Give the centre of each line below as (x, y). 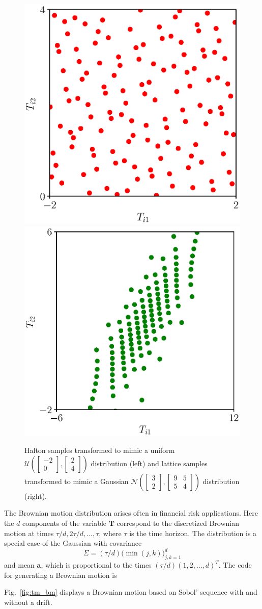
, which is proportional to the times (96, 565)
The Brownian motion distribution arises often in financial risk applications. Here (131, 513)
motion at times (29, 533)
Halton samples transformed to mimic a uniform (100, 450)
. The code (235, 565)
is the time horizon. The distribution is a (193, 533)
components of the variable (65, 523)
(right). (36, 496)
